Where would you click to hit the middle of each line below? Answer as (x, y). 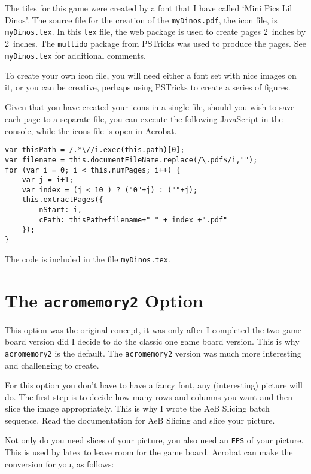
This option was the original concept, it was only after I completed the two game (153, 329)
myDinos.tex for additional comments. (75, 55)
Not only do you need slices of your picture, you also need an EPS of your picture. (154, 440)
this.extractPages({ (62, 200)
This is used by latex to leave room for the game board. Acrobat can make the (149, 452)
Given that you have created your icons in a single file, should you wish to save (150, 107)
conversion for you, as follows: (60, 464)
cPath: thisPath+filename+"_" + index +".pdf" (133, 220)
